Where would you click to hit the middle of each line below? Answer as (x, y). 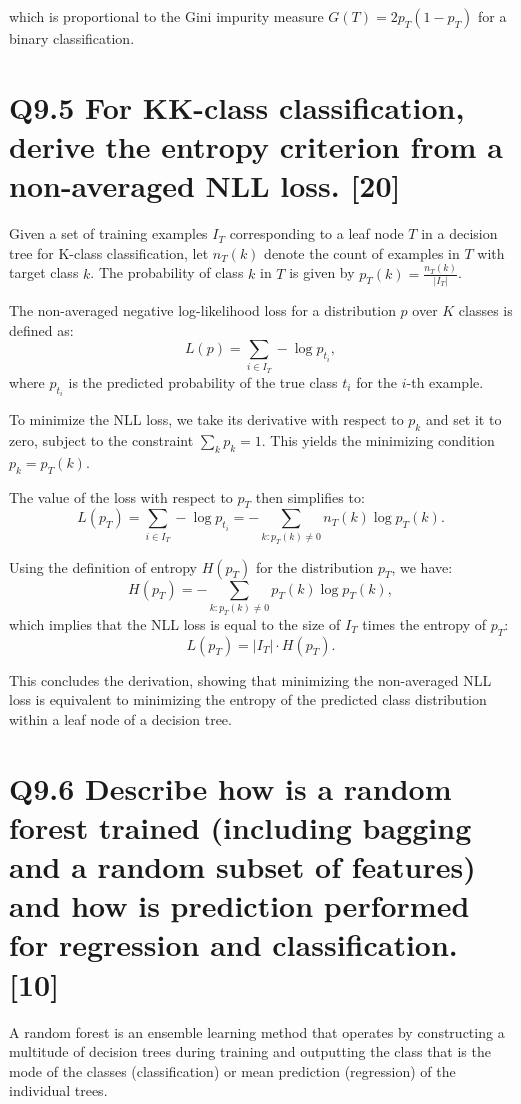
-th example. (445, 381)
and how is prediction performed (239, 905)
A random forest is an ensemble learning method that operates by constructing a (257, 1031)
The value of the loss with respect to (121, 496)
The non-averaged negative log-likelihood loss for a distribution (202, 309)
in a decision (459, 233)
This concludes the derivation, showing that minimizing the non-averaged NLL (250, 679)
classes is (485, 309)
